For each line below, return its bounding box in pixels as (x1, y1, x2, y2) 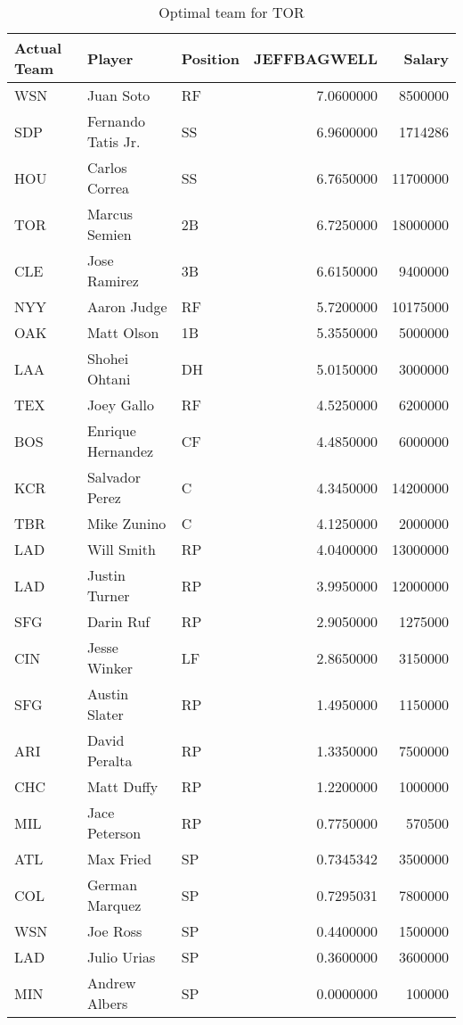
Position (181, 47, 240, 69)
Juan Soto (86, 85, 150, 105)
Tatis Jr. (86, 131, 141, 152)
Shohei (86, 348, 129, 368)
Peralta (86, 750, 133, 771)
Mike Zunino (86, 513, 167, 533)
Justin (86, 565, 126, 585)
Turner (86, 585, 130, 606)
